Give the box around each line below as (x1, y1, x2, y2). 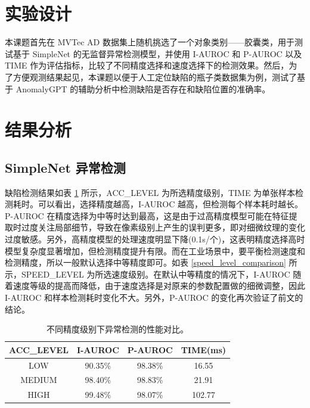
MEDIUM (20, 373, 57, 386)
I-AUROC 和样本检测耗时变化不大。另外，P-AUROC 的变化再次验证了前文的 (5, 291, 303, 304)
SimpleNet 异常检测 (5, 158, 126, 176)
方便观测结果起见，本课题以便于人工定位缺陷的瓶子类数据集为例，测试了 (13, 70, 297, 83)
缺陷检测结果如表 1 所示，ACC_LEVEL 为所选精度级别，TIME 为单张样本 (5, 186, 296, 198)
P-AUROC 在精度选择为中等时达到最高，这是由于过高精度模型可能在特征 (5, 209, 289, 222)
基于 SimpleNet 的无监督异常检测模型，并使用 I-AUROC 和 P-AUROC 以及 (13, 47, 302, 60)
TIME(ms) (181, 343, 227, 356)
